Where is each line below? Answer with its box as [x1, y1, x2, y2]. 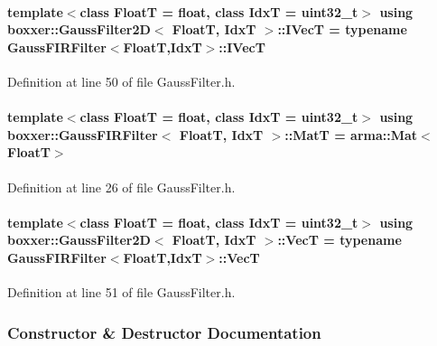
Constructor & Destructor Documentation [7, 321, 321, 343]
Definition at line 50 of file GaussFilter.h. [7, 71, 236, 90]
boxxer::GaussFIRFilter [7, 125, 158, 144]
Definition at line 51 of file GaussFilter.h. [7, 283, 236, 302]
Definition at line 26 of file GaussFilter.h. [7, 177, 236, 196]
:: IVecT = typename [277, 20, 407, 39]
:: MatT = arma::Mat [284, 125, 418, 144]
